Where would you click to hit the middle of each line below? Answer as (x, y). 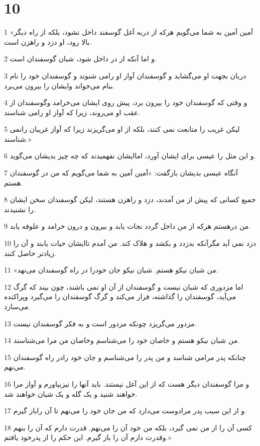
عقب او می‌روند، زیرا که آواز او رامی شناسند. (72, 112)
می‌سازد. (17, 306)
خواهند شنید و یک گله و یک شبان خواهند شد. (71, 393)
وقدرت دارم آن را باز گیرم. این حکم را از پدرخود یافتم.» (88, 437)
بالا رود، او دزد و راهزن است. (48, 41)
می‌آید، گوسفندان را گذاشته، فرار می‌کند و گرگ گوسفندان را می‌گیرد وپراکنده (120, 296)
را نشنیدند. (20, 209)
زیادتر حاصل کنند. (30, 253)
